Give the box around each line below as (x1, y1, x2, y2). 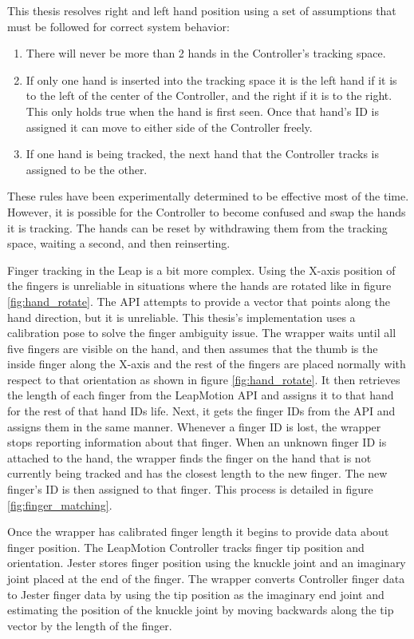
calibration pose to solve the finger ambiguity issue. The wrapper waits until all (7, 324, 396, 341)
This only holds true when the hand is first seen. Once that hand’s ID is (26, 102, 379, 119)
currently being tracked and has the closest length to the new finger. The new (7, 465, 388, 482)
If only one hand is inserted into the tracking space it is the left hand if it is (26, 71, 397, 88)
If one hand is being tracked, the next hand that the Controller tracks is (26, 145, 379, 162)
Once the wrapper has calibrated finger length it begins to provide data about (7, 523, 389, 540)
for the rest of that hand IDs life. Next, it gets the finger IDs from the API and (7, 403, 396, 419)
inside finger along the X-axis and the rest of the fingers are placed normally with (7, 355, 406, 372)
